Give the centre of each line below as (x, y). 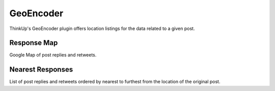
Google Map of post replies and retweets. (53, 55)
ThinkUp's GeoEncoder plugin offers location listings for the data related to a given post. (102, 28)
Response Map (34, 43)
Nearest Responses (41, 69)
